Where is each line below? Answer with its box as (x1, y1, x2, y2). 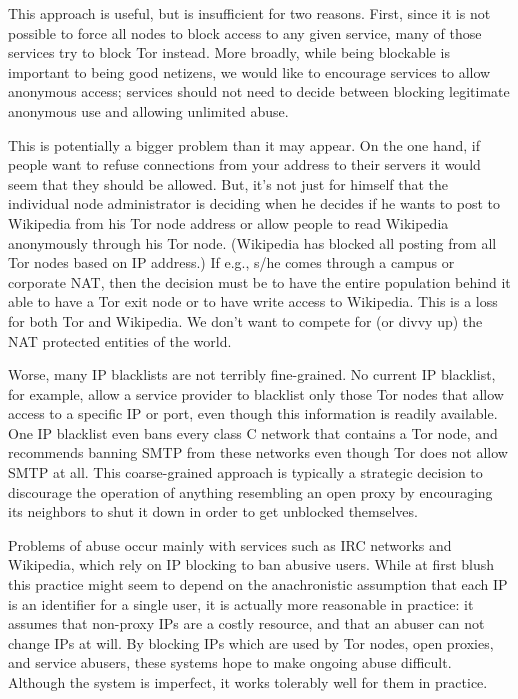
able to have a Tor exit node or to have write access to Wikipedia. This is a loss (8, 291, 498, 312)
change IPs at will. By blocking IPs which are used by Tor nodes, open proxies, (8, 632, 494, 653)
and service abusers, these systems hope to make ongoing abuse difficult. (8, 652, 452, 673)
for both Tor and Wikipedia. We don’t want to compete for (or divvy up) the (8, 310, 483, 331)
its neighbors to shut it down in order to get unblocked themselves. (8, 501, 418, 522)
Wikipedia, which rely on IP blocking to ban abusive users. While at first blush (8, 554, 495, 575)
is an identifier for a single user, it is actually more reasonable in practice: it (8, 593, 474, 614)
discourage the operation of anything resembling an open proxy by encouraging (8, 481, 493, 502)
